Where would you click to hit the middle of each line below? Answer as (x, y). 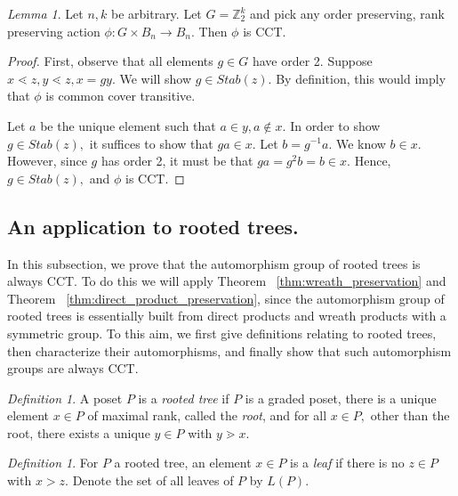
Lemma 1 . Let (45, 13)
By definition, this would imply (361, 78)
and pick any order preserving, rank (347, 13)
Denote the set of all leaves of (153, 480)
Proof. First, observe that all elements (110, 61)
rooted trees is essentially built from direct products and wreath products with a (227, 316)
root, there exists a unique (79, 432)
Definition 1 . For (53, 463)
